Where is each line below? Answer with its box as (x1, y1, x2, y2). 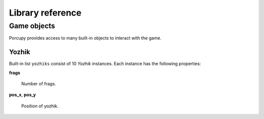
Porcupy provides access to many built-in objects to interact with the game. (9, 35, 161, 41)
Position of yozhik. (21, 103, 59, 109)
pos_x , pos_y (9, 92, 36, 98)
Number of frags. (21, 81, 56, 87)
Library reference (9, 7, 82, 18)
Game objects (9, 21, 55, 30)
